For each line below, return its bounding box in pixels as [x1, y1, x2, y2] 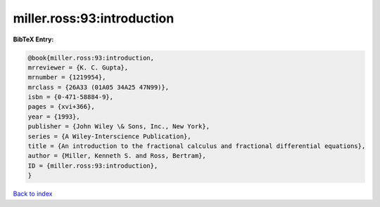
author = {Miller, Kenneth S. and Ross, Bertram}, [27, 152, 207, 160]
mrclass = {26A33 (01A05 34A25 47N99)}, [27, 83, 169, 91]
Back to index [13, 189, 53, 198]
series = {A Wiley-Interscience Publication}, [27, 132, 191, 140]
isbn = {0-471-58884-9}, [27, 93, 114, 101]
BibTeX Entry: [13, 35, 54, 44]
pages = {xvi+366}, [27, 102, 95, 111]
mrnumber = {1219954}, [27, 74, 106, 81]
